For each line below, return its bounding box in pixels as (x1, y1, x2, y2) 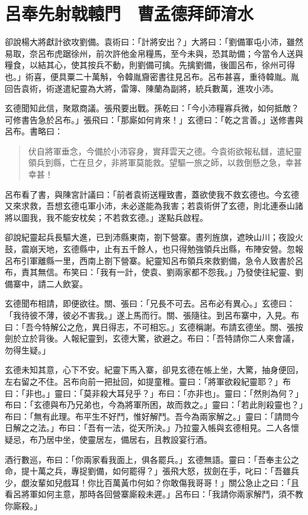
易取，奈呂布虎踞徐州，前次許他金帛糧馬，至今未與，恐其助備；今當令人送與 (5, 47, 303, 59)
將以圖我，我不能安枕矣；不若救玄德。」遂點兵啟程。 (5, 211, 208, 223)
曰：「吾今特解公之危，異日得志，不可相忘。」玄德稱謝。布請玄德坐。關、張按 (5, 320, 303, 333)
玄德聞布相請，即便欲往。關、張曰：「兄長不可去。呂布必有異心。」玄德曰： (5, 297, 295, 310)
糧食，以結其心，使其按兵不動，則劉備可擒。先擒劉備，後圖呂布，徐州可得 (5, 59, 295, 71)
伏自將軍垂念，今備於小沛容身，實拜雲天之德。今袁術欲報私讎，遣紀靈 (28, 144, 302, 157)
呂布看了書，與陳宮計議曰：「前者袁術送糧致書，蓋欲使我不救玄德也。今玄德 (5, 188, 299, 200)
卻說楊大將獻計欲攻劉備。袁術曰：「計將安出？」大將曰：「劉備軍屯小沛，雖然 (5, 36, 303, 48)
